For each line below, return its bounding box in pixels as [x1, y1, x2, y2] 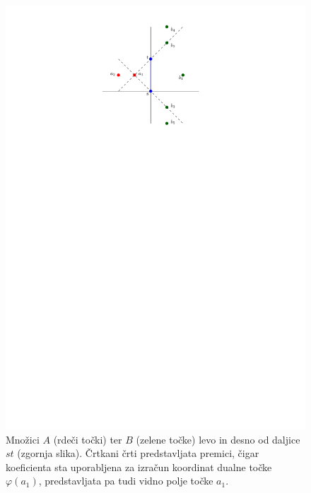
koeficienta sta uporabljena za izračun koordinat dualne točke [6, 459, 272, 474]
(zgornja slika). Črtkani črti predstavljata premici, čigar [17, 446, 259, 461]
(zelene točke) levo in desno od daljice [136, 432, 300, 446]
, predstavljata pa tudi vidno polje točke [38, 473, 213, 488]
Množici [6, 432, 40, 446]
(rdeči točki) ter [53, 432, 122, 446]
